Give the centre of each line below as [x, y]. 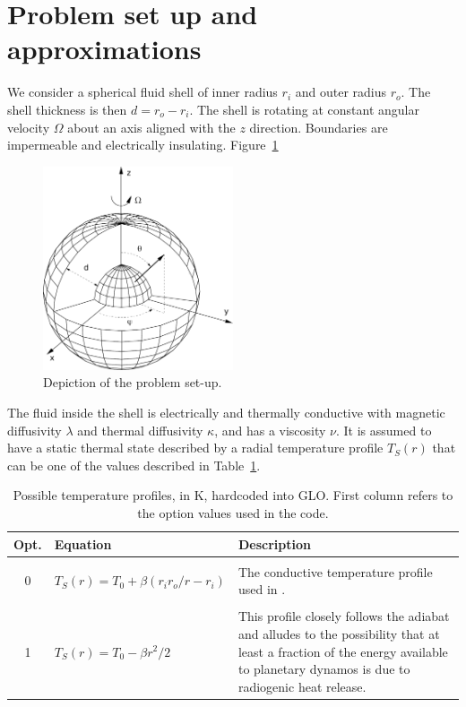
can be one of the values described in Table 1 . [134, 465]
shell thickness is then [67, 109]
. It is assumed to [384, 430]
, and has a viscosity [270, 430]
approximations [104, 49]
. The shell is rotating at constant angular [304, 109]
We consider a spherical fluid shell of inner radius [142, 92]
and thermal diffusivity [140, 430]
